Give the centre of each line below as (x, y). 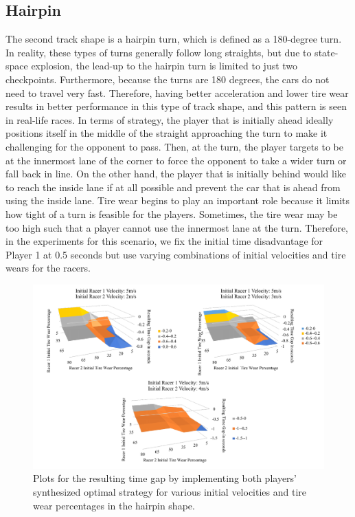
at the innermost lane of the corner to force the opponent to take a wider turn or (176, 160)
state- (327, 52)
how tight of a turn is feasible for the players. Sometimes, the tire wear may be (172, 213)
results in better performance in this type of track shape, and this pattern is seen (176, 106)
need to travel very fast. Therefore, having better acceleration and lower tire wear (177, 92)
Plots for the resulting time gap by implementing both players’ (165, 478)
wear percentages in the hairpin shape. (114, 505)
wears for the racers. (48, 268)
